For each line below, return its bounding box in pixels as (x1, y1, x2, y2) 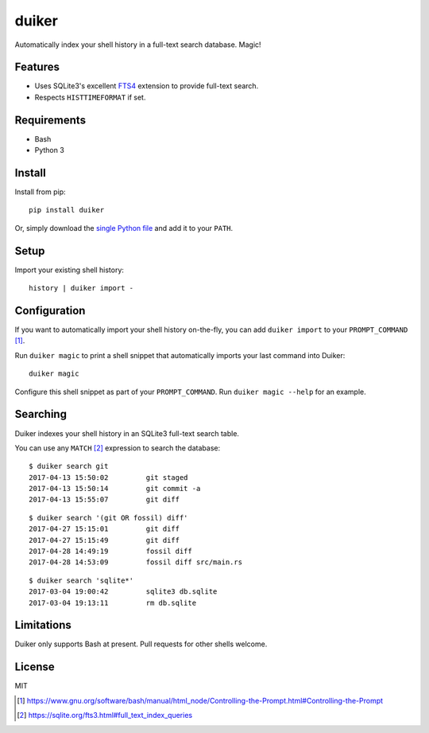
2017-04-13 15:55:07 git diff (29, 495, 180, 505)
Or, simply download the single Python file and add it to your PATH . (14, 223, 234, 232)
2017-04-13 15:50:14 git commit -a (29, 484, 201, 493)
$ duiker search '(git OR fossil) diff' (29, 513, 188, 522)
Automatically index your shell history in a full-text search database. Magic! (14, 40, 261, 49)
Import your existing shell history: (14, 265, 125, 275)
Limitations (14, 618, 71, 632)
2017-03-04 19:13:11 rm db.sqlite (29, 598, 197, 607)
